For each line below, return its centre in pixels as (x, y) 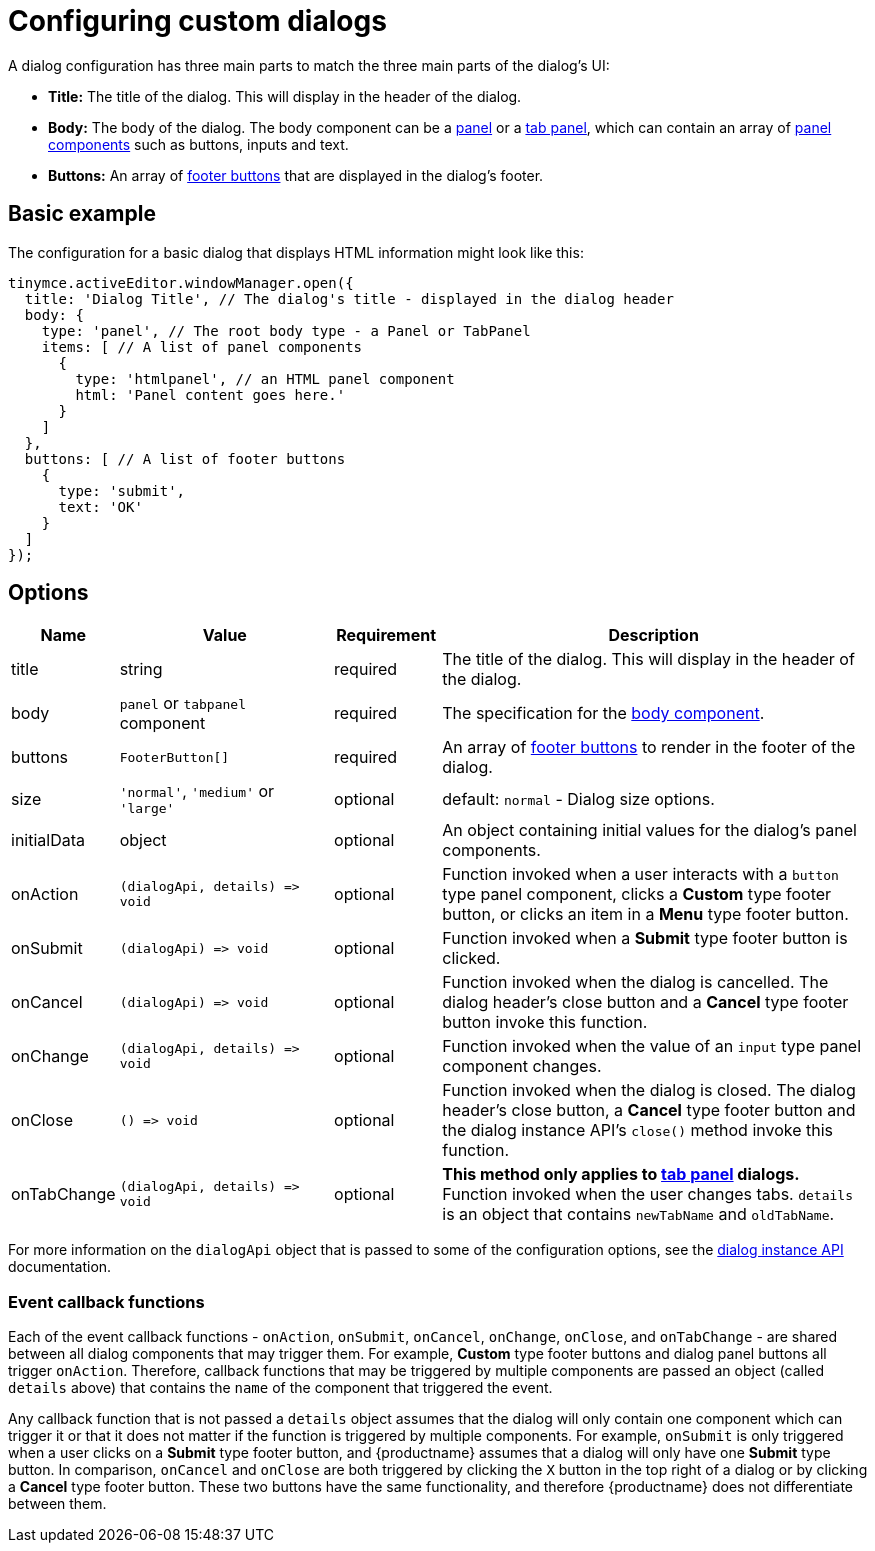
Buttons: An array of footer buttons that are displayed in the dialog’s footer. (296, 175)
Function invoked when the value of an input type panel (652, 1046)
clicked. (471, 958)
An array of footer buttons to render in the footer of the (649, 747)
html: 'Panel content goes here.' (210, 394)
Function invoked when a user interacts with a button (640, 874)
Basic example (82, 214)
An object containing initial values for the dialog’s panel (649, 830)
